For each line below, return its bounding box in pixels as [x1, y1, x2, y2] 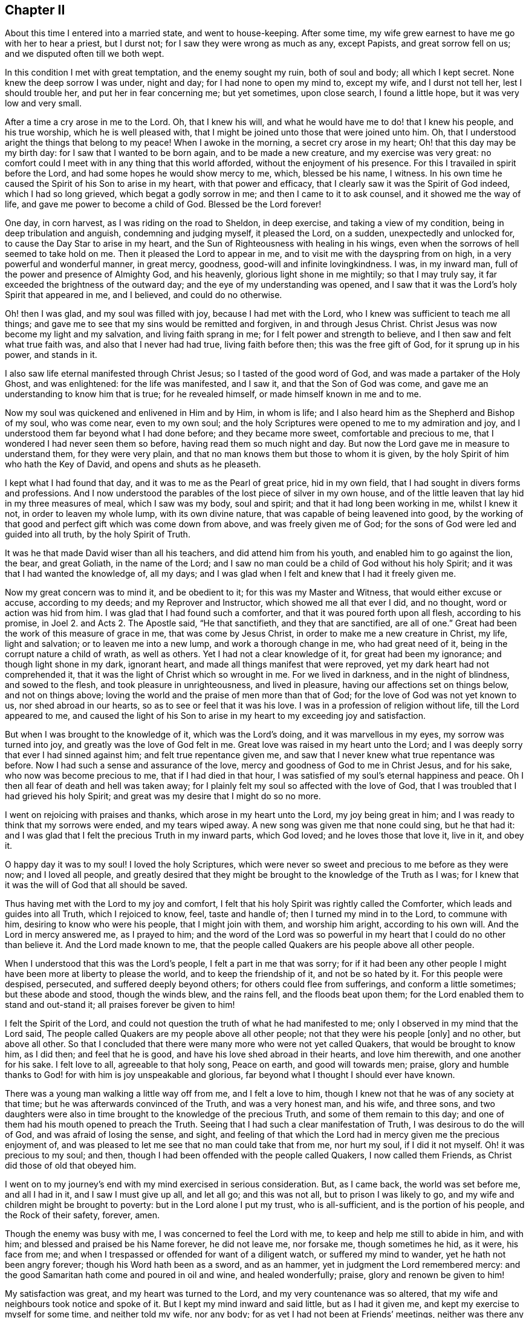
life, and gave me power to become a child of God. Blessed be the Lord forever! [5, 199, 322, 210]
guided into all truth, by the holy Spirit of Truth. [5, 529, 190, 540]
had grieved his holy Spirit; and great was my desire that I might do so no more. [5, 791, 321, 802]
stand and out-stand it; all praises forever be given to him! [5, 999, 235, 1010]
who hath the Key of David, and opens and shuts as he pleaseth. [5, 459, 261, 470]
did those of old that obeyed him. [5, 1160, 137, 1171]
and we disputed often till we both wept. [5, 48, 164, 59]
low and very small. [5, 98, 82, 109]
